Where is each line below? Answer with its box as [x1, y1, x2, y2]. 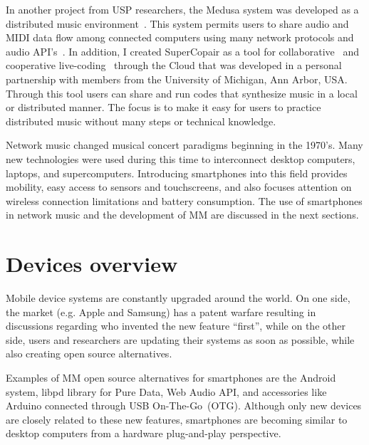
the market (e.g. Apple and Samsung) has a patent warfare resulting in [6, 304, 316, 319]
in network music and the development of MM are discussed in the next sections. [6, 207, 359, 222]
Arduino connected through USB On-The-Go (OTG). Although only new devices [6, 398, 362, 413]
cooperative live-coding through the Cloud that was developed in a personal [6, 58, 342, 73]
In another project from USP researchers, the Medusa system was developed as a [6, 2, 359, 16]
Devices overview [6, 249, 178, 278]
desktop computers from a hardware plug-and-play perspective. [6, 426, 281, 441]
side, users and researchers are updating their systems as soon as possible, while [6, 332, 355, 347]
